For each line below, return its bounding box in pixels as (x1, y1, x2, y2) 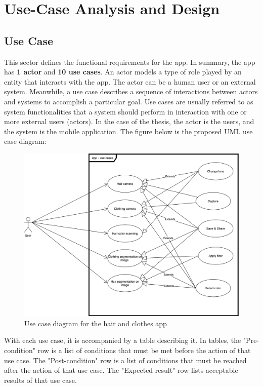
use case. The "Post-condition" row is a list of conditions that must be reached (4, 355, 247, 365)
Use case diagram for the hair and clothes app (24, 318, 167, 328)
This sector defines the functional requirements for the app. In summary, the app (4, 56, 255, 67)
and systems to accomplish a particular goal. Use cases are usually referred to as (4, 96, 253, 106)
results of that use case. (4, 374, 77, 385)
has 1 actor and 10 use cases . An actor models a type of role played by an (4, 66, 242, 77)
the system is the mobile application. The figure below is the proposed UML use (4, 126, 253, 136)
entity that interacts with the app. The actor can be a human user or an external (4, 76, 256, 87)
